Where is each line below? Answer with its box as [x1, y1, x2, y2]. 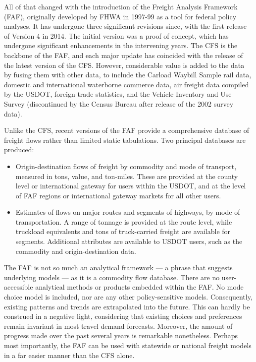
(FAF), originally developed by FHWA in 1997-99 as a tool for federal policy [4, 11, 237, 21]
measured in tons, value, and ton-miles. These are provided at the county [15, 171, 238, 181]
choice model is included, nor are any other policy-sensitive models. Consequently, [4, 292, 253, 302]
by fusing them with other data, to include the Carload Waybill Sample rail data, [4, 69, 252, 80]
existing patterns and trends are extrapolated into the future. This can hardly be [4, 301, 250, 311]
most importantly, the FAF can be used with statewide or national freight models [4, 340, 252, 350]
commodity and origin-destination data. [15, 245, 137, 256]
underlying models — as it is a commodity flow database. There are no [4, 272, 220, 282]
